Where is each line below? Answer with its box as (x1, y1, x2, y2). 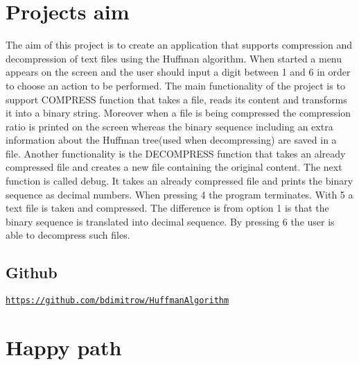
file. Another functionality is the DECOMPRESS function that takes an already (6, 146, 346, 160)
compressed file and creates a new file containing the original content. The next (6, 160, 342, 174)
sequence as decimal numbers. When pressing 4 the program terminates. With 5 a (6, 187, 353, 201)
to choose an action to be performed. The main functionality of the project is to (6, 78, 345, 92)
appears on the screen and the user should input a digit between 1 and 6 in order (6, 65, 351, 79)
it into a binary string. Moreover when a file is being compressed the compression (6, 105, 351, 120)
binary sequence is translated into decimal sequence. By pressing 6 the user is (6, 214, 335, 228)
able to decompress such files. (6, 228, 130, 242)
